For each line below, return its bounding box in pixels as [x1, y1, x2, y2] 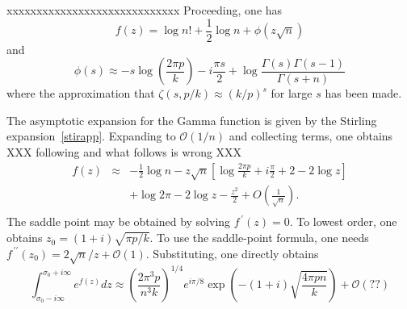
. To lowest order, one [289, 213, 397, 230]
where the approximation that [6, 85, 155, 102]
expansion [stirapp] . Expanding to [6, 127, 176, 144]
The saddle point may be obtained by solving [6, 213, 231, 230]
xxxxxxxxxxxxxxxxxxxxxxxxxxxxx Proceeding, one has [6, 2, 283, 18]
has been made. [325, 85, 402, 102]
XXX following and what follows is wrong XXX [6, 144, 242, 161]
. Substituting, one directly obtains [145, 244, 319, 261]
